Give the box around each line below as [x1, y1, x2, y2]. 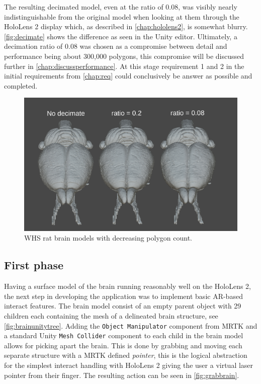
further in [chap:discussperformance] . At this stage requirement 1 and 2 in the [4, 60, 244, 71]
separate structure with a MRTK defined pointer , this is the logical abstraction [4, 350, 247, 360]
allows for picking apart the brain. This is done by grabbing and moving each [4, 340, 242, 350]
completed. [4, 80, 38, 91]
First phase [4, 257, 63, 273]
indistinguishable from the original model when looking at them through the [4, 11, 239, 22]
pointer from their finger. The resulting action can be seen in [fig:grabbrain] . [4, 369, 239, 380]
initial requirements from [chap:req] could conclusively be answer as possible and [4, 70, 252, 81]
